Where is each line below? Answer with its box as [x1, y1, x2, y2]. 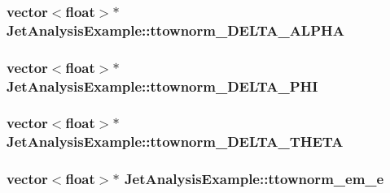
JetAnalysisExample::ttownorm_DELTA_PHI [7, 75, 318, 96]
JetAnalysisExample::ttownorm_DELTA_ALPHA [7, 19, 344, 40]
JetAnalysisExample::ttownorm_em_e [124, 169, 384, 189]
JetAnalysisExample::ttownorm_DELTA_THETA [7, 131, 344, 152]
